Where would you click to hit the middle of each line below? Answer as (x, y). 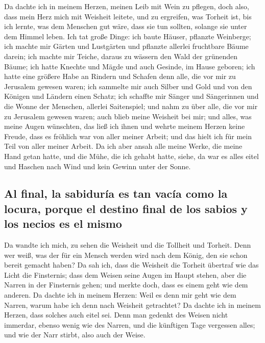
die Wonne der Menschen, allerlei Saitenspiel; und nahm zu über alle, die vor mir (131, 106)
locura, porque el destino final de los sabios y (126, 208)
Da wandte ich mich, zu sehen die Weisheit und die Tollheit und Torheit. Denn (128, 245)
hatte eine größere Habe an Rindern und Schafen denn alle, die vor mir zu (120, 76)
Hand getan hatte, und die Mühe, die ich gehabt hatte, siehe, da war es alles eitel (131, 156)
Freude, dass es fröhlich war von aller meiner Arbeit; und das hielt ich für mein (128, 136)
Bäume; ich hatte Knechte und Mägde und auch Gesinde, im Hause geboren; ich (130, 66)
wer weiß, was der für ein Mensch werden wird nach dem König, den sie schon (126, 255)
